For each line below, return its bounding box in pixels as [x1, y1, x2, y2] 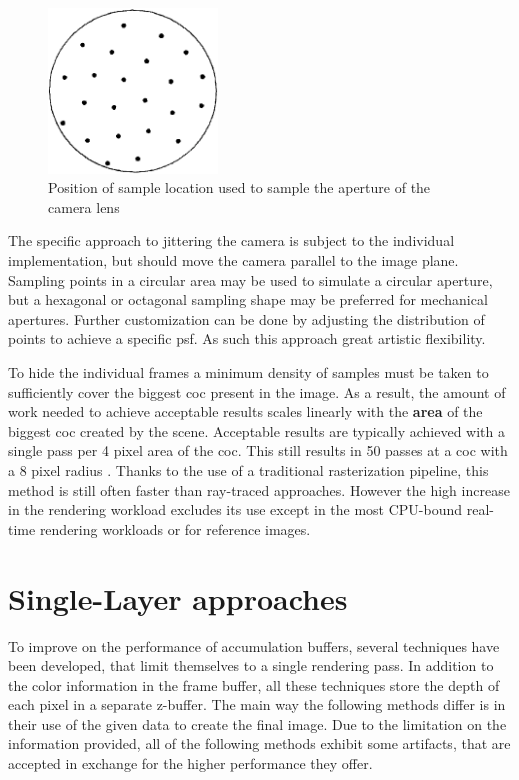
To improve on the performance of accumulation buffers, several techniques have [8, 635, 500, 656]
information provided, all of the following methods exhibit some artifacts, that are [8, 733, 511, 754]
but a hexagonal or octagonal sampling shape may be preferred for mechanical [8, 289, 488, 310]
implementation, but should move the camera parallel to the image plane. [8, 250, 459, 271]
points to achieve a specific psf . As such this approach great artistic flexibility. [8, 328, 486, 349]
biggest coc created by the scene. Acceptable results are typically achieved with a [8, 420, 505, 441]
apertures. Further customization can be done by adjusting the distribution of [8, 308, 485, 329]
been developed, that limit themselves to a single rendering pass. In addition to [8, 655, 494, 676]
